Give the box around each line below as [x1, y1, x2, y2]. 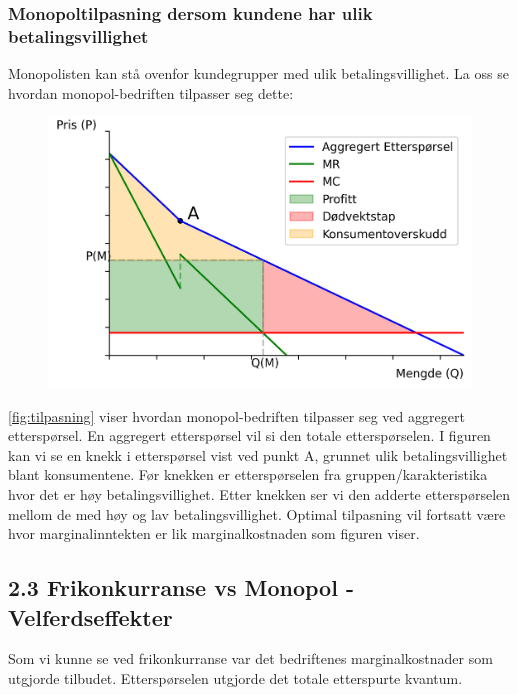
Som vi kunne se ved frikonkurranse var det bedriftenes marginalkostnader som [8, 648, 493, 669]
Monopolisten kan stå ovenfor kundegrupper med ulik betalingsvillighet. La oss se [8, 63, 509, 84]
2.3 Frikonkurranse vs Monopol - [8, 572, 354, 603]
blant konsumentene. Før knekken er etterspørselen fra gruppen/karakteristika [8, 464, 488, 485]
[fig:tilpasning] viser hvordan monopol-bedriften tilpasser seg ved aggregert [8, 405, 465, 426]
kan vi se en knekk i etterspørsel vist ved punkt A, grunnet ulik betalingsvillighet [8, 444, 508, 465]
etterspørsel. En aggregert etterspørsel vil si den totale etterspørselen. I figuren [8, 425, 491, 446]
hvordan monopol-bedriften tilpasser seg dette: [8, 82, 294, 103]
